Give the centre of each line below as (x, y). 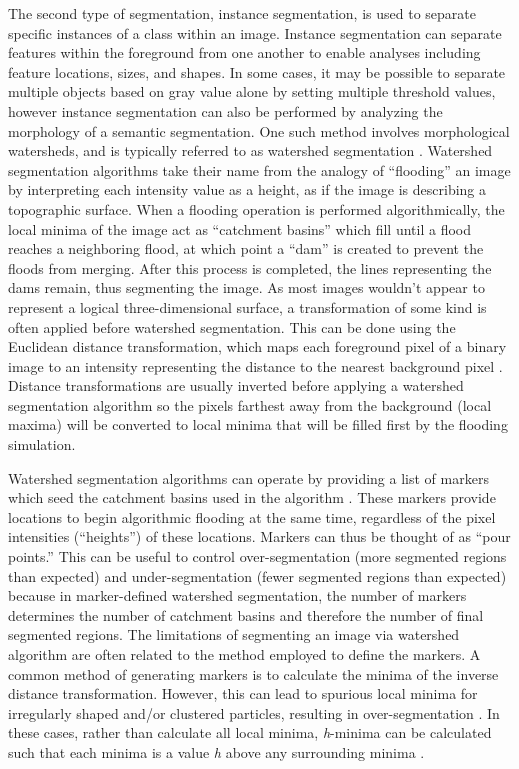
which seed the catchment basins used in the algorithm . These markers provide (252, 497)
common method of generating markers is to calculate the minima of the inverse (253, 673)
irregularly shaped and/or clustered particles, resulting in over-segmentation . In (254, 712)
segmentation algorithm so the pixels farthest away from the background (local (250, 404)
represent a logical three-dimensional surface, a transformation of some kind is (247, 306)
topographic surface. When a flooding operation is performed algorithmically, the (256, 208)
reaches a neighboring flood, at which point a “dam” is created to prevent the (246, 248)
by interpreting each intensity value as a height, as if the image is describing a (247, 189)
